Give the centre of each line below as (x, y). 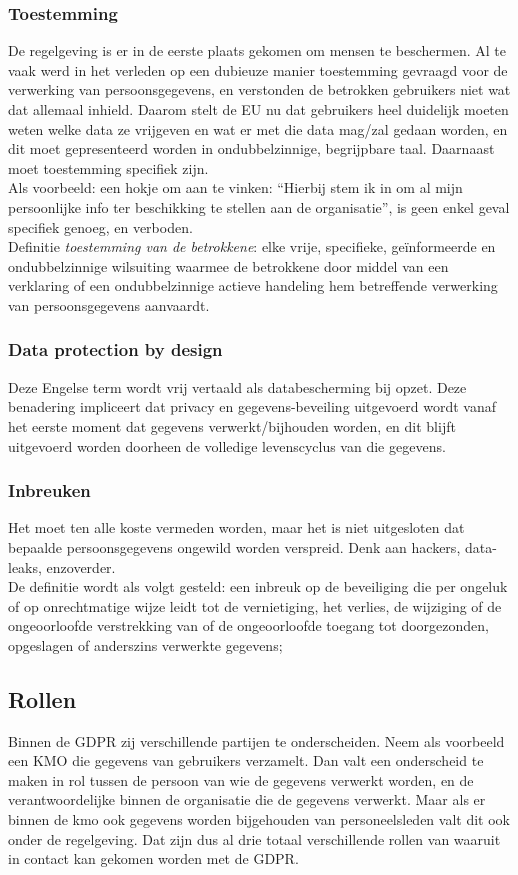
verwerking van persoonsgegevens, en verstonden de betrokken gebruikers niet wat (259, 89)
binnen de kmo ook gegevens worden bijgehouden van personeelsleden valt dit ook (259, 819)
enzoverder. (81, 566)
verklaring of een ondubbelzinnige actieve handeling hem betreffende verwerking (253, 285)
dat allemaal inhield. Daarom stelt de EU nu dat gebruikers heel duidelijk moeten (258, 109)
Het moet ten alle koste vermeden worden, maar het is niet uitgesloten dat (236, 527)
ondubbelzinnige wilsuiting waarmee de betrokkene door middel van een (228, 265)
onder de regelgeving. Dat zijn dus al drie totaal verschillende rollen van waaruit (254, 838)
